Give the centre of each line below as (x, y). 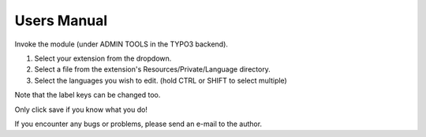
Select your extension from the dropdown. (103, 58)
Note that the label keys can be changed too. (88, 95)
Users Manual (61, 20)
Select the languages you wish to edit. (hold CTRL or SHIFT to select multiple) (161, 80)
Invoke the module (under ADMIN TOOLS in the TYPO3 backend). (121, 44)
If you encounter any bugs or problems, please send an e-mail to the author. (138, 124)
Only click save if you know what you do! (81, 109)
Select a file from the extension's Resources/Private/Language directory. (153, 69)
